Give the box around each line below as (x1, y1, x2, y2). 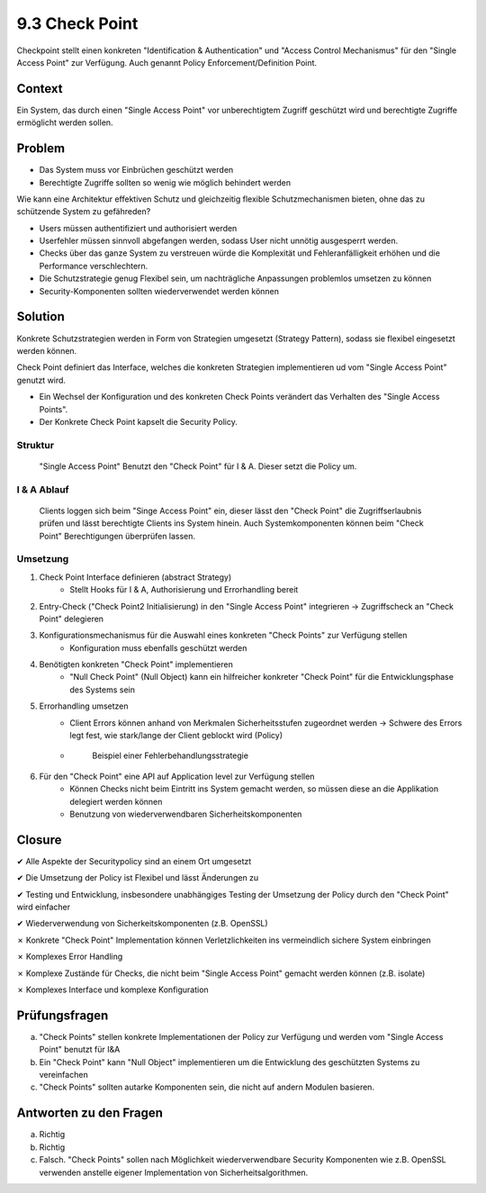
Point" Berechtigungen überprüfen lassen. (39, 530, 196, 541)
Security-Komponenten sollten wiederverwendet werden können (39, 285, 279, 296)
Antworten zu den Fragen (16, 1106, 164, 1121)
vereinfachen (39, 1070, 89, 1080)
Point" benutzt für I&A (39, 1044, 121, 1055)
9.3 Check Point (16, 14, 139, 33)
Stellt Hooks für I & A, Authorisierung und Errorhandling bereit (69, 584, 299, 595)
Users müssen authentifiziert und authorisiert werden (39, 222, 238, 233)
